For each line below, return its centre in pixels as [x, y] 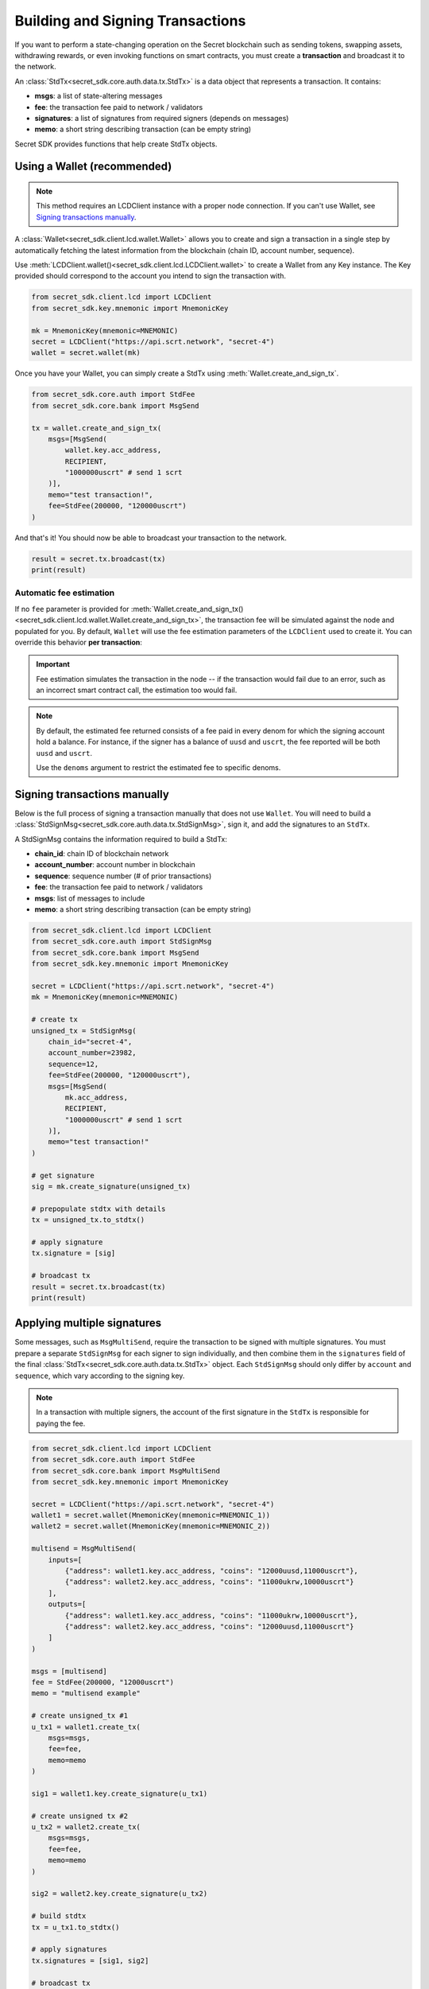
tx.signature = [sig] [73, 1253]
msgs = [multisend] [69, 1671]
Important [53, 664]
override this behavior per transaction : [79, 642]
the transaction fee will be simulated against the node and [300, 620]
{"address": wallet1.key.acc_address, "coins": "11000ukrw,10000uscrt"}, [212, 1615]
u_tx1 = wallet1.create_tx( [86, 1727]
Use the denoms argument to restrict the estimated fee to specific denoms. [158, 768]
